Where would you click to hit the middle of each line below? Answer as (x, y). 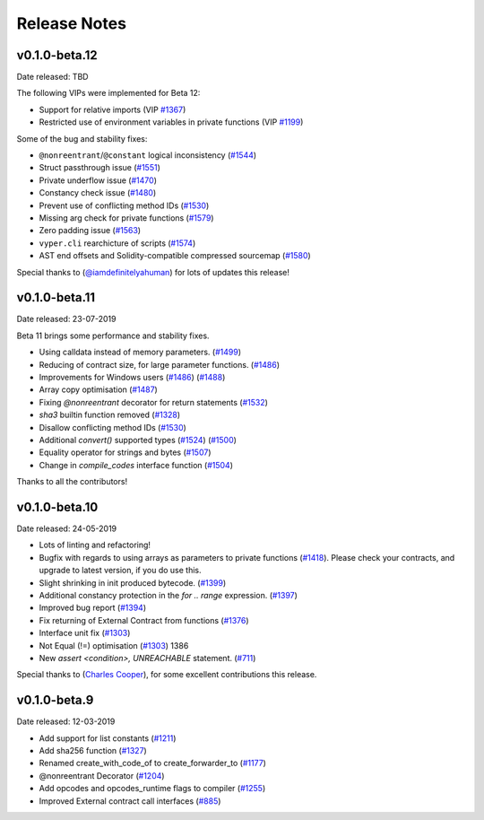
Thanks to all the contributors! (72, 482)
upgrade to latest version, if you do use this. (120, 571)
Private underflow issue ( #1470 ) (98, 180)
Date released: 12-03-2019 (66, 721)
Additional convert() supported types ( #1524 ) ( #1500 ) (138, 440)
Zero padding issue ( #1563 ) (90, 231)
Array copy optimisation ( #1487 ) (99, 389)
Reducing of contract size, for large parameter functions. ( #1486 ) (160, 364)
